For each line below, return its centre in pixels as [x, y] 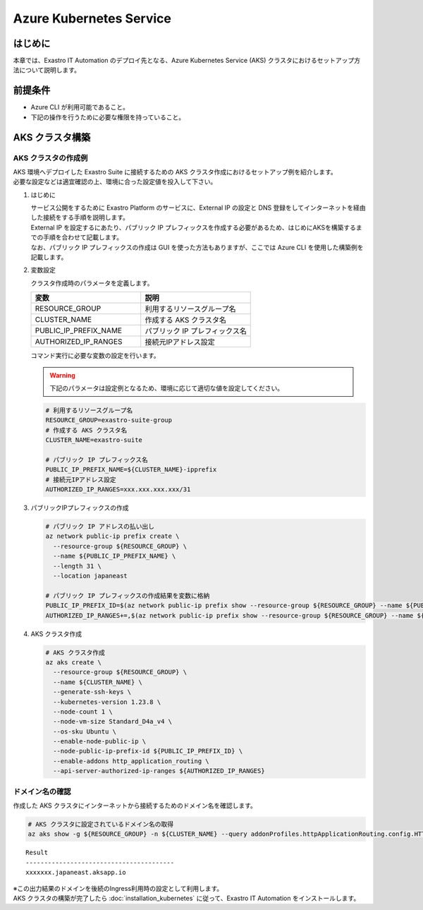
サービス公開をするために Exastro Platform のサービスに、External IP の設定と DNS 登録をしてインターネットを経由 [198, 208]
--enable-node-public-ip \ [100, 742]
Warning [62, 375]
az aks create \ [74, 662]
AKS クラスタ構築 [52, 137]
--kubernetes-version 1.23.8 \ [107, 702]
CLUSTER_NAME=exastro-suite [94, 440]
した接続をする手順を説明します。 [80, 217]
